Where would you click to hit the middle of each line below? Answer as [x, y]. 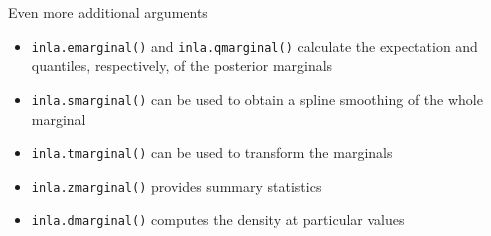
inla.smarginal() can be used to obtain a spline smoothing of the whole [257, 98]
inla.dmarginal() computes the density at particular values [218, 219]
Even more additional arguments [108, 12]
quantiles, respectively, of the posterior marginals [182, 65]
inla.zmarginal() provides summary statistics [176, 185]
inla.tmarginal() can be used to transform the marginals [212, 152]
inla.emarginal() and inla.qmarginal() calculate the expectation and [254, 45]
